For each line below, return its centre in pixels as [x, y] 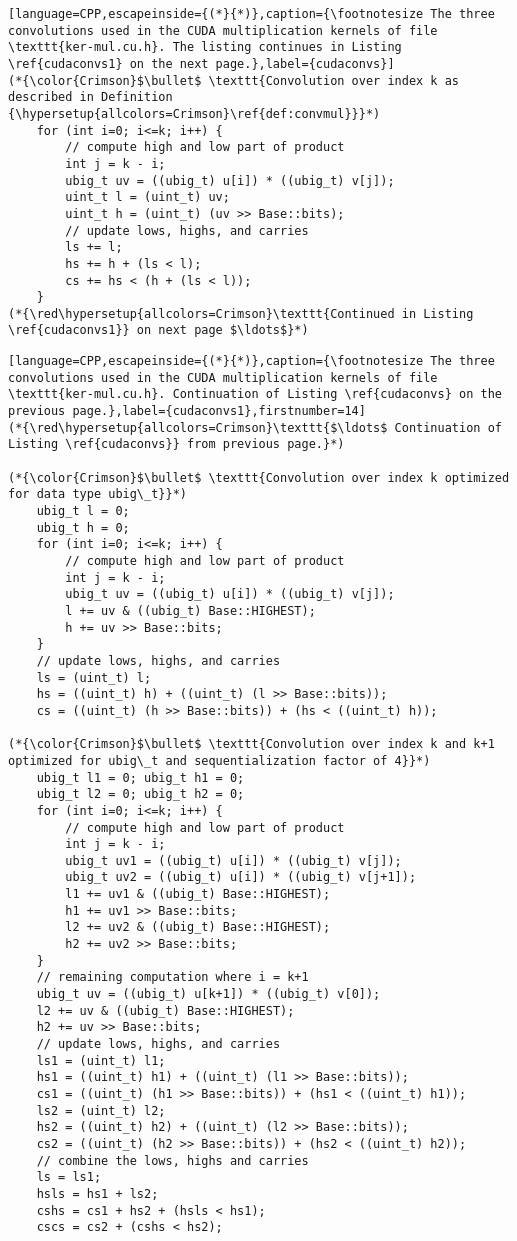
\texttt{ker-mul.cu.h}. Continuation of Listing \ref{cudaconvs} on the [255, 394]
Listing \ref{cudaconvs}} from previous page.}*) [176, 444]
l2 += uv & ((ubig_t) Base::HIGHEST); [165, 1010]
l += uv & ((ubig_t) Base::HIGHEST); [190, 610]
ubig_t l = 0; [83, 511]
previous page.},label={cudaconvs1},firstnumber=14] [187, 411]
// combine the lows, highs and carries [172, 1160]
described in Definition [90, 97]
